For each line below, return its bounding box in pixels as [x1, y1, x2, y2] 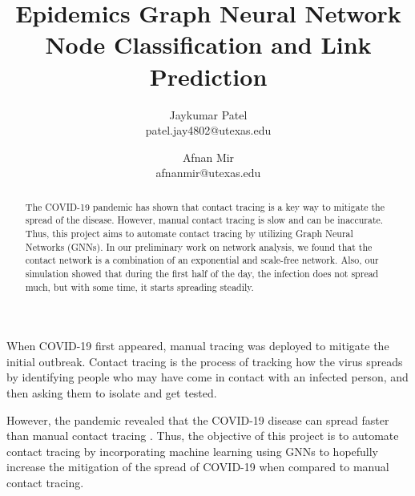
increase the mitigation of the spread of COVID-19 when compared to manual [6, 458, 389, 475]
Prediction [149, 59, 268, 92]
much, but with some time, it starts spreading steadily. [25, 280, 254, 293]
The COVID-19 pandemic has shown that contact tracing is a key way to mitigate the [25, 200, 385, 213]
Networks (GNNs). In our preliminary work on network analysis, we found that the [25, 240, 373, 253]
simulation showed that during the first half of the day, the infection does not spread [25, 266, 379, 280]
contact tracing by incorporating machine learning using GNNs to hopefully [6, 442, 379, 459]
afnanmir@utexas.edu [155, 164, 261, 181]
